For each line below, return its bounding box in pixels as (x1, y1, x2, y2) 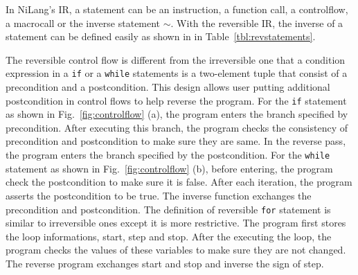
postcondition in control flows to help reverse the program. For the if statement (6, 93, 347, 107)
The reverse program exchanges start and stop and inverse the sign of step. (6, 256, 324, 270)
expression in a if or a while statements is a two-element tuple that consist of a (6, 66, 348, 80)
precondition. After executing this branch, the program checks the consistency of (6, 120, 348, 134)
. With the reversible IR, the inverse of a (170, 15, 343, 30)
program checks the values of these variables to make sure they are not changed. (6, 242, 346, 257)
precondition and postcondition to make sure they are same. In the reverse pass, (6, 134, 346, 148)
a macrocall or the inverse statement (6, 15, 161, 30)
